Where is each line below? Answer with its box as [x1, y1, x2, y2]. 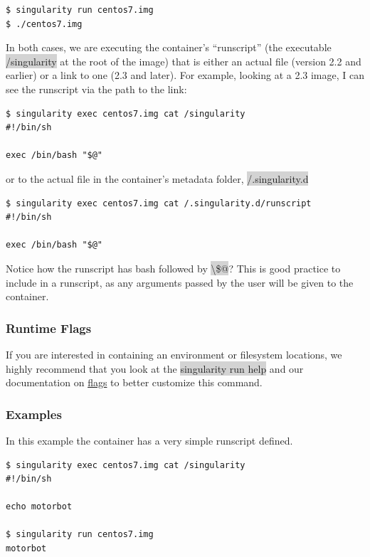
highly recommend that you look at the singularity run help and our [6, 361, 304, 376]
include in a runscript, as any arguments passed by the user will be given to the [6, 275, 354, 290]
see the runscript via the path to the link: [6, 81, 187, 96]
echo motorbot [6, 502, 73, 512]
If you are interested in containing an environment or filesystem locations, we [6, 346, 342, 361]
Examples [6, 405, 62, 423]
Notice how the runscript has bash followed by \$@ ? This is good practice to [6, 260, 341, 275]
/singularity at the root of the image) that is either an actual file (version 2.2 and [6, 53, 361, 68]
